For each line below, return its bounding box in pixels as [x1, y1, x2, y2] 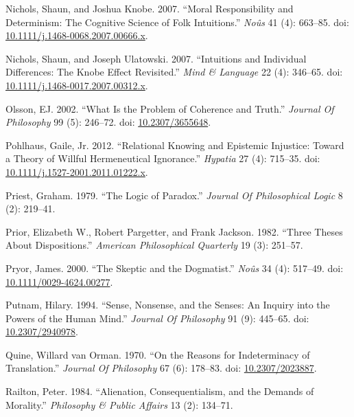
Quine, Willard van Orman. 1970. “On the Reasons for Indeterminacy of [5, 347, 310, 361]
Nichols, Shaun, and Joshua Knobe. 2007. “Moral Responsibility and [5, 1, 294, 15]
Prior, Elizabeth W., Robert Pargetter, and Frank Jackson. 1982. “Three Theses [5, 224, 343, 238]
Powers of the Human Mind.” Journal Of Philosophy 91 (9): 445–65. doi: [5, 311, 309, 325]
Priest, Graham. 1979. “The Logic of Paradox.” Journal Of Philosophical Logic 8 [5, 188, 343, 202]
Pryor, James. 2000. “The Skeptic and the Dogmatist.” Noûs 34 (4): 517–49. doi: [5, 260, 344, 275]
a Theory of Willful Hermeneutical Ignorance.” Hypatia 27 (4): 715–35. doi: [5, 151, 320, 166]
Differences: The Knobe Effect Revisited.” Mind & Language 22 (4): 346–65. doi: [5, 65, 343, 79]
